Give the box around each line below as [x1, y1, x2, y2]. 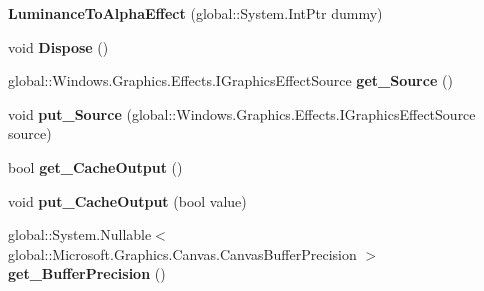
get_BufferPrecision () [8, 263, 166, 284]
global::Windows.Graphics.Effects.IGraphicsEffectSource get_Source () [8, 70, 453, 91]
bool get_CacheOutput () [8, 156, 183, 177]
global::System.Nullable [8, 224, 152, 245]
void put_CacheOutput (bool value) [8, 190, 247, 211]
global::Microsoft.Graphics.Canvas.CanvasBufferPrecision [8, 243, 357, 264]
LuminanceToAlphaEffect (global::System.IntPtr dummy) [8, 3, 383, 23]
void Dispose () [8, 36, 109, 57]
